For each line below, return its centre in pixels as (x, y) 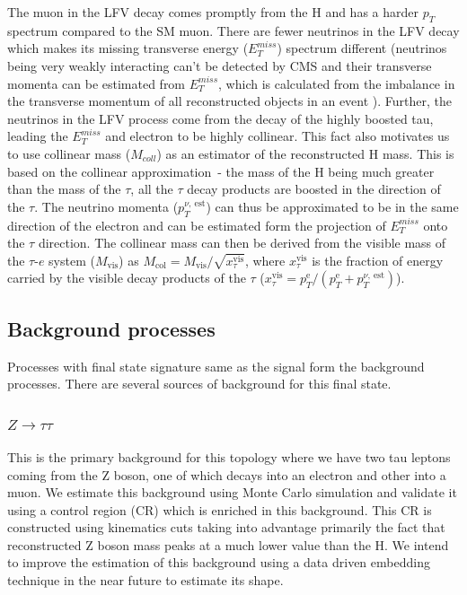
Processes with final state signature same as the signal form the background (216, 366)
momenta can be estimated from (97, 83)
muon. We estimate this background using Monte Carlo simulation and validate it (232, 492)
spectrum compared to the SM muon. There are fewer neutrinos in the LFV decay (233, 30)
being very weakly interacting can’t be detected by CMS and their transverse (220, 65)
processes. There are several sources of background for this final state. (199, 384)
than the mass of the (64, 189)
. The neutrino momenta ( (106, 206)
